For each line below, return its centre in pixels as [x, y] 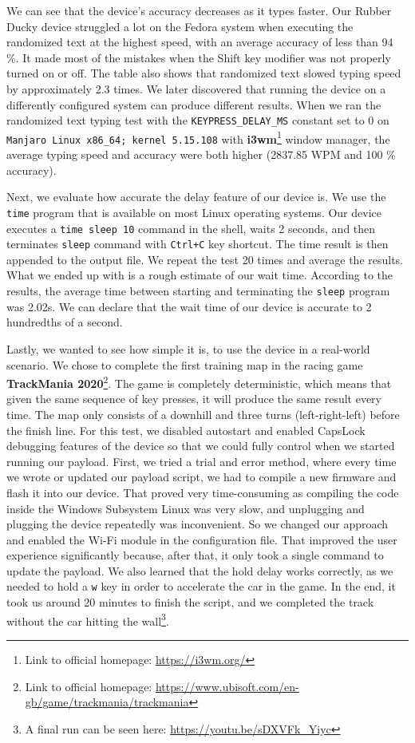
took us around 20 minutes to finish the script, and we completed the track [190, 602]
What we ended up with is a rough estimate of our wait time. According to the [200, 275]
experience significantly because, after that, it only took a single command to [195, 555]
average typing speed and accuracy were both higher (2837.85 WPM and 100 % [201, 154]
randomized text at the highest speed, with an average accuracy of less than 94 [200, 42]
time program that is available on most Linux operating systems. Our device [194, 212]
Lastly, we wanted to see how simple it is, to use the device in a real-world [188, 348]
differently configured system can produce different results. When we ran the [194, 104]
